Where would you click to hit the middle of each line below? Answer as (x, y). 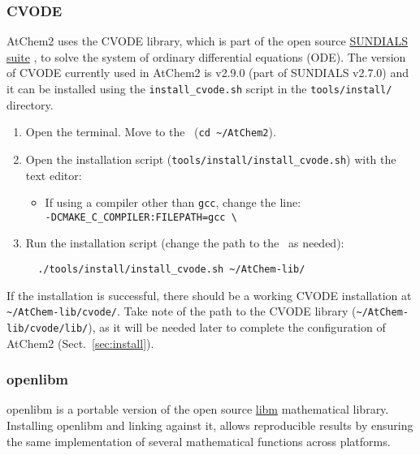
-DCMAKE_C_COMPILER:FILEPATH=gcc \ (141, 217)
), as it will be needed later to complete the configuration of (237, 326)
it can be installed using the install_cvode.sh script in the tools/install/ (199, 88)
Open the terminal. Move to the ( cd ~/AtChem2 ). (151, 132)
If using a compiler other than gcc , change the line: (173, 202)
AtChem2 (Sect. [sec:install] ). (80, 343)
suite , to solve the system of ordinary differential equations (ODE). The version (206, 56)
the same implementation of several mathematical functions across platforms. (199, 441)
